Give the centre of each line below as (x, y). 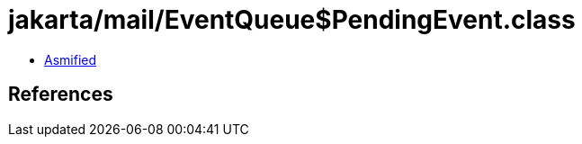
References (61, 94)
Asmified (71, 59)
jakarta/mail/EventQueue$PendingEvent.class (292, 20)
